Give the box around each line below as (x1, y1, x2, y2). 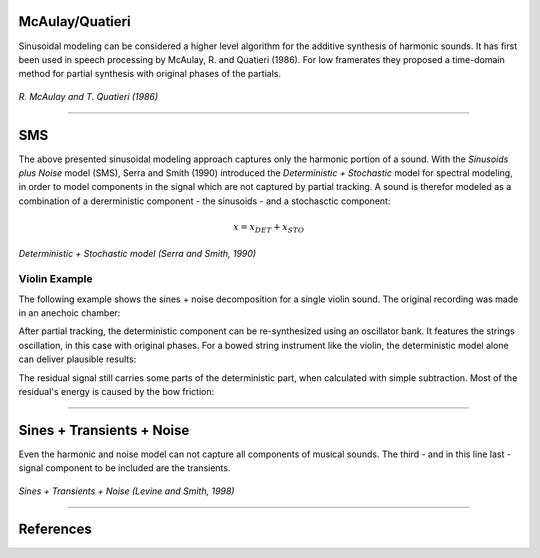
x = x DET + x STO (233, 221, 305, 235)
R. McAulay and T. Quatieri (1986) (18, 90, 159, 102)
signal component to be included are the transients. (18, 462, 231, 474)
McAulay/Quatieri (18, 13, 131, 30)
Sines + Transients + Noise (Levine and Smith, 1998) (18, 485, 235, 497)
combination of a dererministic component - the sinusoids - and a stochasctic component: (18, 195, 391, 207)
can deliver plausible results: (18, 353, 137, 365)
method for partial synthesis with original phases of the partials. (18, 68, 282, 80)
